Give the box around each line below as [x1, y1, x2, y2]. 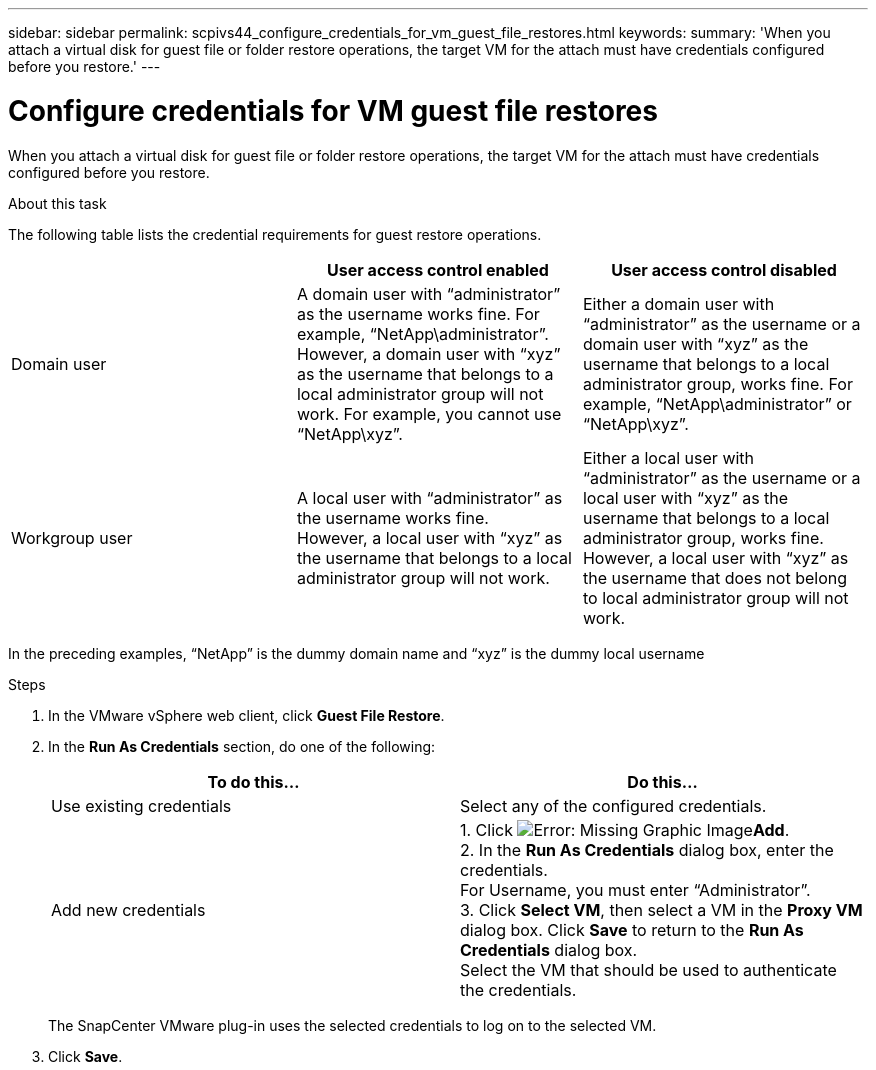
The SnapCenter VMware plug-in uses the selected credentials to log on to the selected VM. [48, 1016, 657, 1034]
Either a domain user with [582, 293, 775, 314]
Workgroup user [11, 527, 133, 548]
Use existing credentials [51, 795, 232, 816]
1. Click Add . [460, 819, 790, 840]
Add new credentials [51, 899, 206, 920]
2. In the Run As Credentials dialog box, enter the [460, 839, 834, 860]
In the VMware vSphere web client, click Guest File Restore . [48, 706, 445, 724]
